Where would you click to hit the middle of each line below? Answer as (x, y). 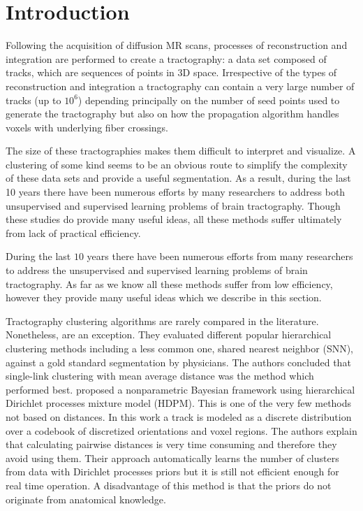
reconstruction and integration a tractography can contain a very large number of (180, 86)
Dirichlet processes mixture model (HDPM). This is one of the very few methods (179, 403)
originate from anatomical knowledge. (86, 499)
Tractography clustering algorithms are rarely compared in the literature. (162, 321)
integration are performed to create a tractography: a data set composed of (166, 58)
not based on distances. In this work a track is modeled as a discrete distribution (179, 416)
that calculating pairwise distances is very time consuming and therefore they (171, 444)
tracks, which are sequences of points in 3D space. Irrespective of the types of (171, 72)
